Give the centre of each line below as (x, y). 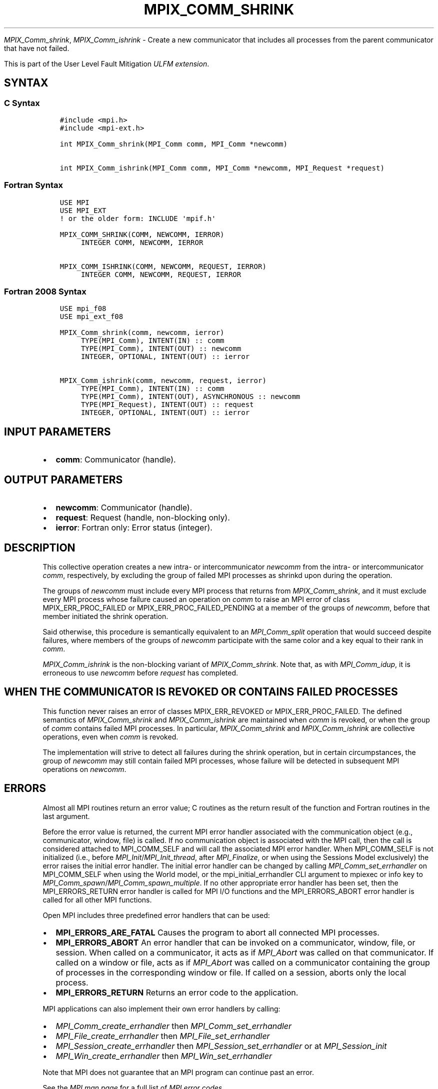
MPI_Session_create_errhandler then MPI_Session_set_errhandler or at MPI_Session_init (221, 1046)
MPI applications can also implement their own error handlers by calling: (161, 1008)
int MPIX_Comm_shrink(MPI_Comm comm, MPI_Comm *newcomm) (173, 144)
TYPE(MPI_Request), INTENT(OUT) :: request (167, 405)
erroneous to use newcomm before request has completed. (140, 673)
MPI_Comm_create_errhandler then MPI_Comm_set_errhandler (174, 1026)
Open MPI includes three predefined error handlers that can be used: (156, 915)
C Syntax (22, 103)
